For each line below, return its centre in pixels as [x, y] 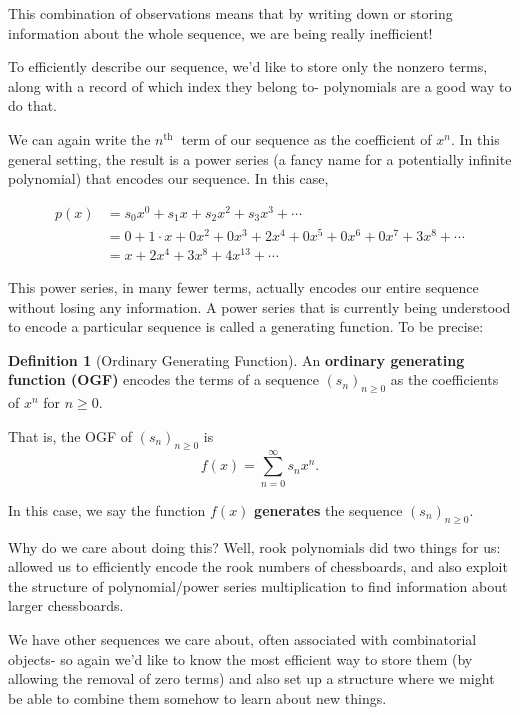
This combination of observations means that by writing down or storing [230, 13]
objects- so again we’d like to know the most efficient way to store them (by [240, 658]
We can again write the [79, 138]
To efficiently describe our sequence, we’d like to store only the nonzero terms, [248, 66]
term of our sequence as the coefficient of [306, 138]
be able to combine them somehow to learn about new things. [197, 697]
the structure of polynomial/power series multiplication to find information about [258, 585]
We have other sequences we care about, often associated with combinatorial [242, 638]
